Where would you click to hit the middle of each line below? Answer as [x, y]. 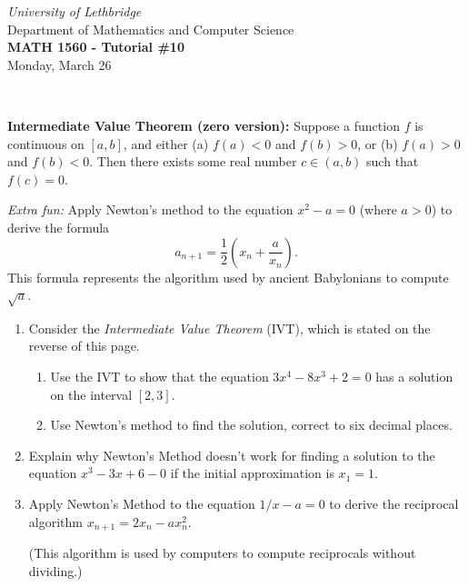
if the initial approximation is [252, 473]
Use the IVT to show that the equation [159, 377]
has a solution [414, 377]
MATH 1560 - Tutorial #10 [96, 47]
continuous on [46, 143]
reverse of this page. [84, 346]
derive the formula [59, 227]
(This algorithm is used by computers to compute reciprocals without [222, 553]
